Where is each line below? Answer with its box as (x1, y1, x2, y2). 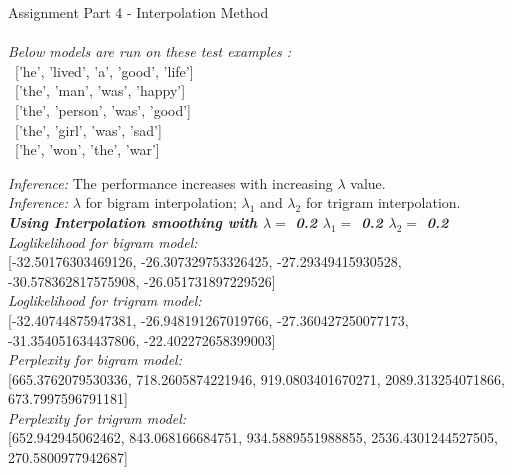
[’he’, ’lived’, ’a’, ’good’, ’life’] (14, 60, 194, 81)
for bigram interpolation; (85, 192, 237, 213)
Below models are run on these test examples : (8, 41, 291, 62)
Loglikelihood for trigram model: (8, 290, 202, 311)
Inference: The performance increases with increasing (8, 172, 333, 193)
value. (350, 172, 386, 193)
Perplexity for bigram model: (8, 349, 183, 370)
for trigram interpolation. (305, 192, 461, 213)
